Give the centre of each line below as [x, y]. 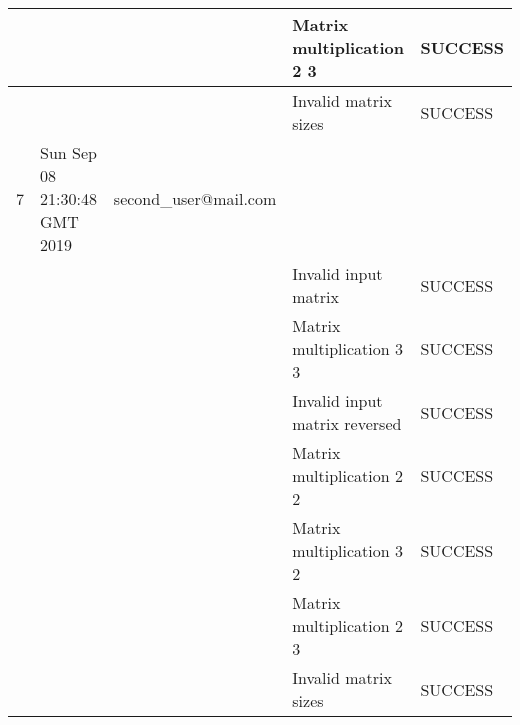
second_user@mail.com [195, 198]
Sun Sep [68, 152]
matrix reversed [347, 423]
